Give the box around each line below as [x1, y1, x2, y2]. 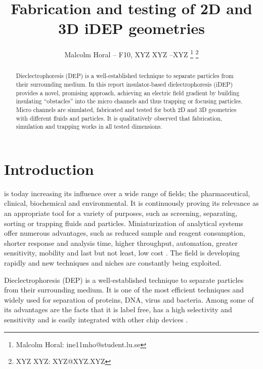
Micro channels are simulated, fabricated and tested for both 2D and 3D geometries [16, 105, 237, 114]
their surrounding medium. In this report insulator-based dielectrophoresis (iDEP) [16, 80, 233, 89]
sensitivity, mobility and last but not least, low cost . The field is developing [4, 247, 240, 258]
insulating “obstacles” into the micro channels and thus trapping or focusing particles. [16, 97, 243, 105]
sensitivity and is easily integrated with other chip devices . [4, 314, 188, 325]
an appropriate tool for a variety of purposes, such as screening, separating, [4, 208, 238, 218]
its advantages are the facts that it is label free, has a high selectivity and [4, 304, 232, 315]
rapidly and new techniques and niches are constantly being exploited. [4, 257, 222, 268]
